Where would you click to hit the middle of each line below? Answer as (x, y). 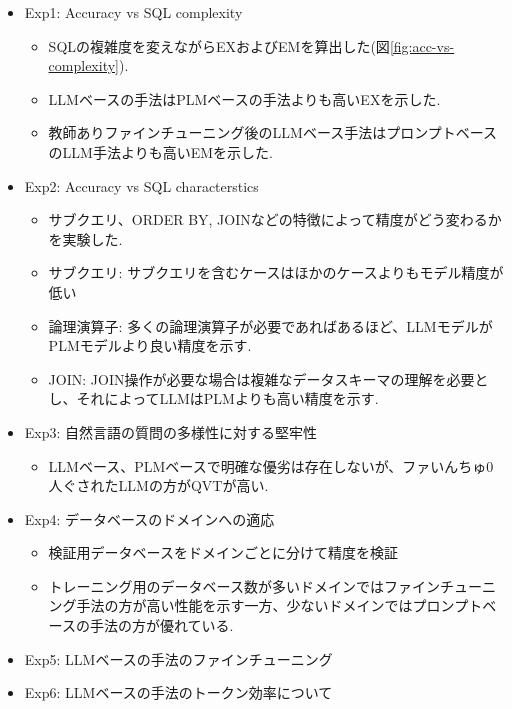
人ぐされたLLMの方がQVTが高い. (158, 485)
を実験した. (85, 238)
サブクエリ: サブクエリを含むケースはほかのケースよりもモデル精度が (276, 272)
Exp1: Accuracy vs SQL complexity (133, 12)
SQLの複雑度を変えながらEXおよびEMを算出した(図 (219, 45)
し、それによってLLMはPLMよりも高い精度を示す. (213, 398)
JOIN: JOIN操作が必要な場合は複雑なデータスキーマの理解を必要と (268, 378)
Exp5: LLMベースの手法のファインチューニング (178, 658)
